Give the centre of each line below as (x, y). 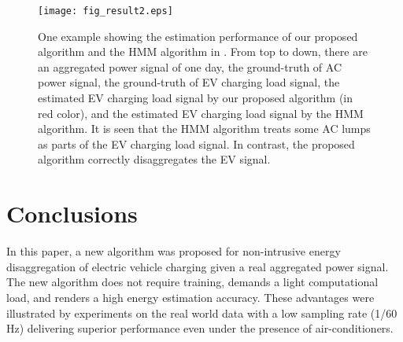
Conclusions (72, 213)
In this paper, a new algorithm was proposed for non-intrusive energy (174, 251)
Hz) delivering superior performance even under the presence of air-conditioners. (200, 328)
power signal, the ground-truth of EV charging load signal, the (189, 82)
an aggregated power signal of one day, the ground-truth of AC (190, 66)
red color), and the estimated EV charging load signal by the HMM (201, 113)
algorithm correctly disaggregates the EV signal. (154, 159)
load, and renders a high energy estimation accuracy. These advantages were (190, 297)
